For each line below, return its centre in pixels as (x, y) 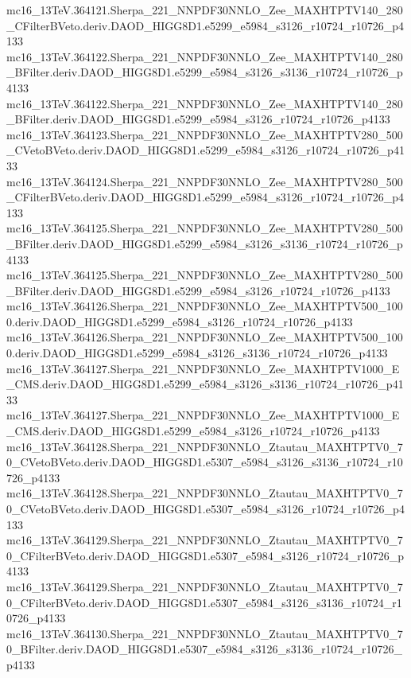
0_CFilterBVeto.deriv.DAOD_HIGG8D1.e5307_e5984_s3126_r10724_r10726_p (205, 555)
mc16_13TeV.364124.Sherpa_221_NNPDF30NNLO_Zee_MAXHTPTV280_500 (205, 181)
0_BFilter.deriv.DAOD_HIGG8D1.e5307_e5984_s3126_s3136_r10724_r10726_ (205, 649)
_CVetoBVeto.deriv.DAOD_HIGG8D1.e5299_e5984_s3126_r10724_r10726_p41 (205, 150)
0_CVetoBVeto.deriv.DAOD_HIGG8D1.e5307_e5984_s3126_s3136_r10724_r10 (205, 462)
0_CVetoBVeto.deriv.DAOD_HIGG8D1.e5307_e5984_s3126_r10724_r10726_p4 (205, 509)
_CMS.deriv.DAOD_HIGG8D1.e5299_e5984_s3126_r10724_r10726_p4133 (193, 431)
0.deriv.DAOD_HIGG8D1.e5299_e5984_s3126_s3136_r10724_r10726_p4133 (197, 353)
